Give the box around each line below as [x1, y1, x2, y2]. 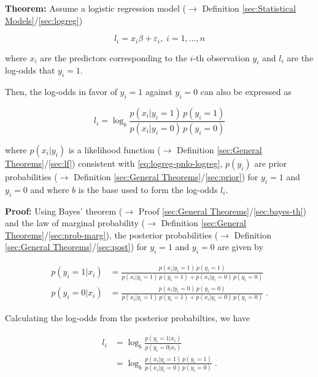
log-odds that [5, 64, 55, 77]
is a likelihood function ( [68, 143, 161, 156]
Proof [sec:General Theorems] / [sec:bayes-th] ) [138, 204, 307, 217]
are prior [254, 156, 287, 169]
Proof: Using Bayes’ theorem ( [5, 204, 123, 217]
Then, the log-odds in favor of [5, 85, 117, 98]
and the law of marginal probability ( [5, 216, 145, 229]
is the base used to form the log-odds [78, 183, 218, 196]
